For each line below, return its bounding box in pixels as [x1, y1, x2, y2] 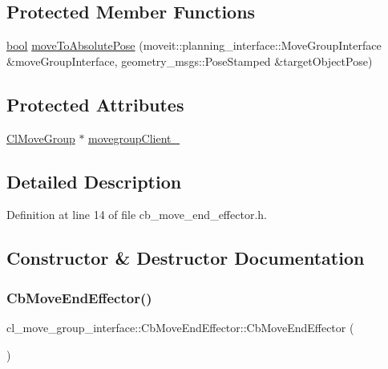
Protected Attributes [6, 91, 184, 116]
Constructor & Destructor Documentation [6, 245, 365, 270]
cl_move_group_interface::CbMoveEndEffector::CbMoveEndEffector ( [6, 318, 354, 335]
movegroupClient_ [88, 129, 180, 146]
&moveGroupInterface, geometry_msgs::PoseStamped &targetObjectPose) [6, 52, 373, 69]
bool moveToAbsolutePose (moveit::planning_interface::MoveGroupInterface [6, 37, 382, 54]
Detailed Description [6, 168, 182, 193]
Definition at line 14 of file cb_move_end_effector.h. [6, 206, 267, 223]
